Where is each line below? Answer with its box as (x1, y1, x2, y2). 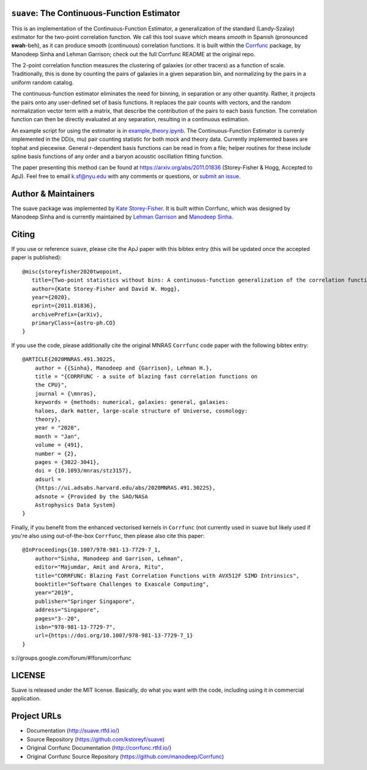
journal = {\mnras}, (34, 390, 97, 397)
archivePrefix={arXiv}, (31, 311, 103, 318)
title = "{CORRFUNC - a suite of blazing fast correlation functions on (34, 373, 258, 380)
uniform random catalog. (11, 78, 74, 86)
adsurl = (34, 476, 61, 483)
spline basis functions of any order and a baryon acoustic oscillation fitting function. (11, 152, 223, 160)
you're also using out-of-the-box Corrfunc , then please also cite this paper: (11, 533, 205, 540)
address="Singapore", (34, 607, 100, 613)
